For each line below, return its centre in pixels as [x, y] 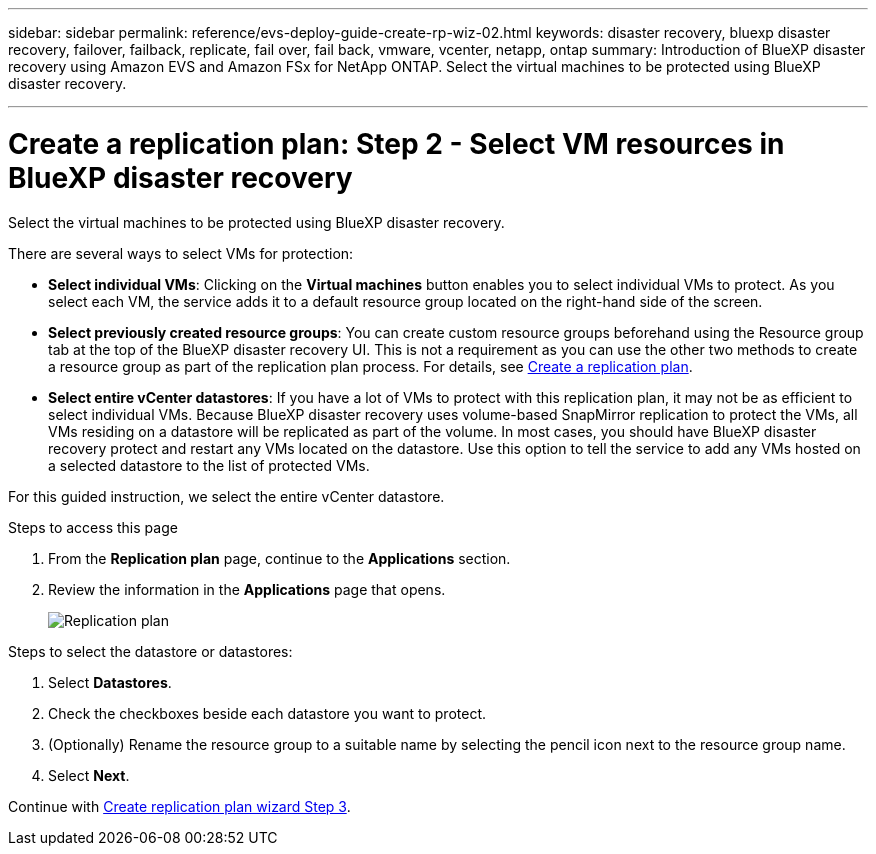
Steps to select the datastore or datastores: [150, 651]
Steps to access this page [93, 527]
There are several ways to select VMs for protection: [181, 253]
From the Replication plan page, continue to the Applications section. [279, 558]
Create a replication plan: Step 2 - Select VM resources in [396, 143]
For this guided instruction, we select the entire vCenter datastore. [226, 496]
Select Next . [89, 775]
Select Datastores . [110, 682]
